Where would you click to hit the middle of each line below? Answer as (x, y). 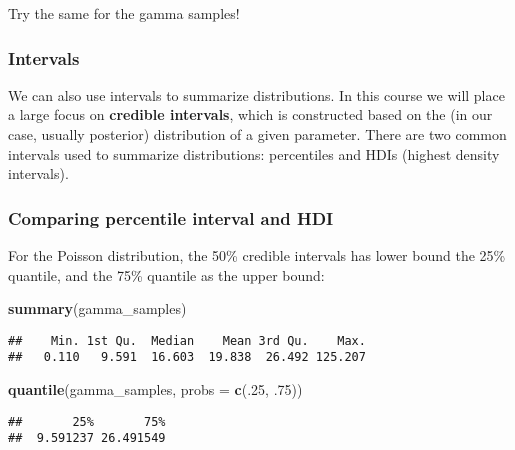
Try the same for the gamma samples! (124, 13)
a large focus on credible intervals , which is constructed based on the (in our (250, 114)
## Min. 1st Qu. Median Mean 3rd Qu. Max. (187, 340)
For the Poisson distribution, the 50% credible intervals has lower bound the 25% (257, 255)
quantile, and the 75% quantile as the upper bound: (166, 274)
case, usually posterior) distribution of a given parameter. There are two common (257, 134)
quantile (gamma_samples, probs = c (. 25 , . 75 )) (155, 389)
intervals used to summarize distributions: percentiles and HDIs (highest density (254, 153)
